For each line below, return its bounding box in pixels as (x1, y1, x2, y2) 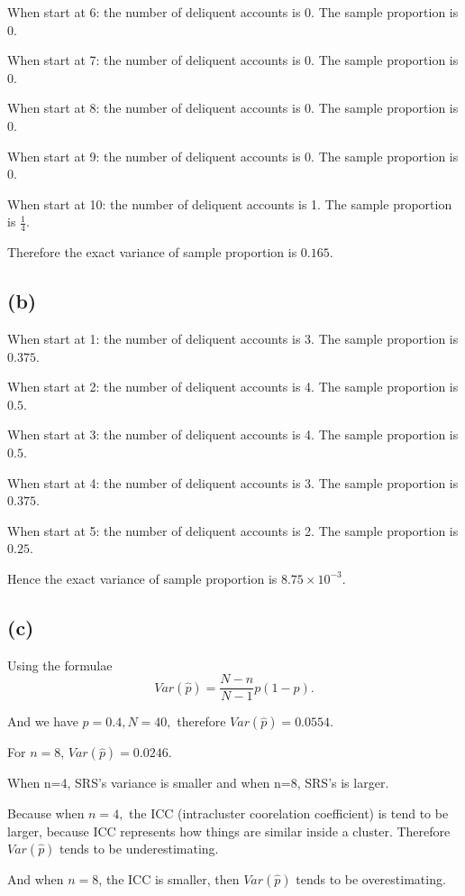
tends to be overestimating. (296, 870, 446, 889)
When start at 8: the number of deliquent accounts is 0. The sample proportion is (7, 98, 459, 117)
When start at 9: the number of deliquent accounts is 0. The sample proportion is (7, 146, 459, 165)
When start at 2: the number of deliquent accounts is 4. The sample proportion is (7, 377, 459, 396)
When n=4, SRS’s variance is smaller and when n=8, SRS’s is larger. (7, 773, 389, 792)
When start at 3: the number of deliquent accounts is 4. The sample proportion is (7, 425, 459, 444)
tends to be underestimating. (59, 839, 219, 858)
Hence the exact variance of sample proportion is (7, 568, 278, 587)
